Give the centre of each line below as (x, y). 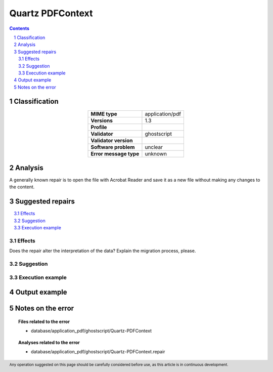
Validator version (112, 140)
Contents (19, 28)
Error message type (115, 153)
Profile (99, 127)
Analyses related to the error (49, 342)
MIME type (104, 114)
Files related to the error (44, 321)
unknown (156, 153)
